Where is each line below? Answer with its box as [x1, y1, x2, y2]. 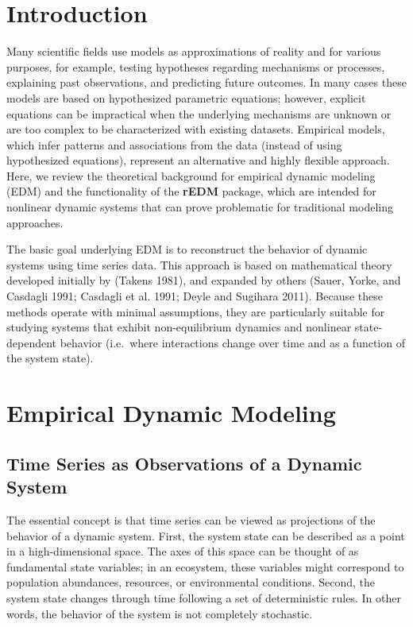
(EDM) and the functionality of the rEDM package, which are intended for [6, 183, 376, 199]
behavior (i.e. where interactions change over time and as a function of [60, 334, 405, 350]
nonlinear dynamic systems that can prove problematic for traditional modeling [6, 199, 393, 215]
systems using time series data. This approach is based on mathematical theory [6, 256, 392, 273]
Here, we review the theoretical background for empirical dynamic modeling [6, 167, 376, 184]
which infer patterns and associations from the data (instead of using [6, 136, 342, 153]
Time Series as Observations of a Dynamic [6, 451, 362, 475]
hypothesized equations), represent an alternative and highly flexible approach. [6, 152, 390, 168]
